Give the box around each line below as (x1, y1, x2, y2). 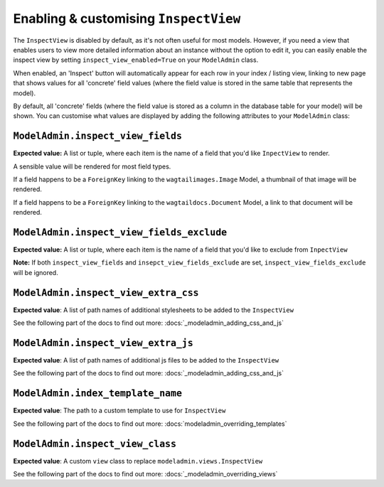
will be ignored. (13, 268, 58, 277)
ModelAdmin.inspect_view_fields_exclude (13, 226, 228, 238)
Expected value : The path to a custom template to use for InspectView (13, 406, 226, 415)
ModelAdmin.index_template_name (13, 387, 183, 400)
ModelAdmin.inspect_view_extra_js (13, 337, 193, 348)
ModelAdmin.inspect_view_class (13, 438, 177, 449)
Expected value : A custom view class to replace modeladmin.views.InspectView (13, 456, 263, 465)
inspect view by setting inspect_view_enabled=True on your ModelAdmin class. (13, 55, 259, 64)
